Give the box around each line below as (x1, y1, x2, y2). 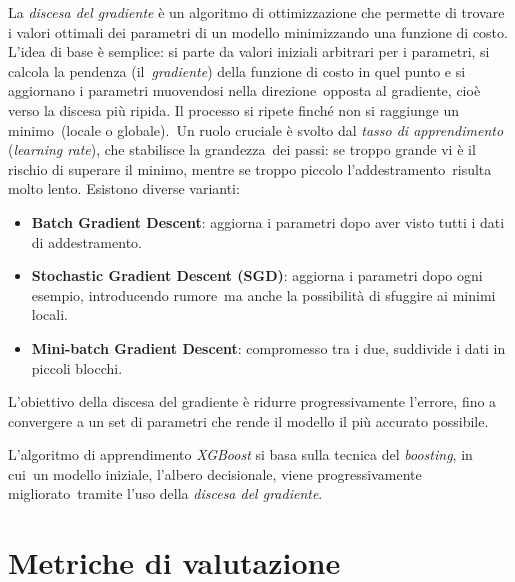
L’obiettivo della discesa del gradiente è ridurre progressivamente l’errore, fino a (8, 391, 497, 412)
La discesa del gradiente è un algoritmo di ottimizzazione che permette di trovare (8, 2, 505, 22)
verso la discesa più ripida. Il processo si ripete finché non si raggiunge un (8, 99, 460, 120)
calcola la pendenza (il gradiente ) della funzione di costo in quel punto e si (8, 60, 466, 81)
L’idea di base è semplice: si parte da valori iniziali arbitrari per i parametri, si (8, 41, 490, 62)
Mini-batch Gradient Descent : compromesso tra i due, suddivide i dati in (31, 337, 506, 358)
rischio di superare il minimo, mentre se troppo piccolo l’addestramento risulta (8, 158, 492, 179)
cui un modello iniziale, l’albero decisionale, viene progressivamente (8, 463, 422, 484)
